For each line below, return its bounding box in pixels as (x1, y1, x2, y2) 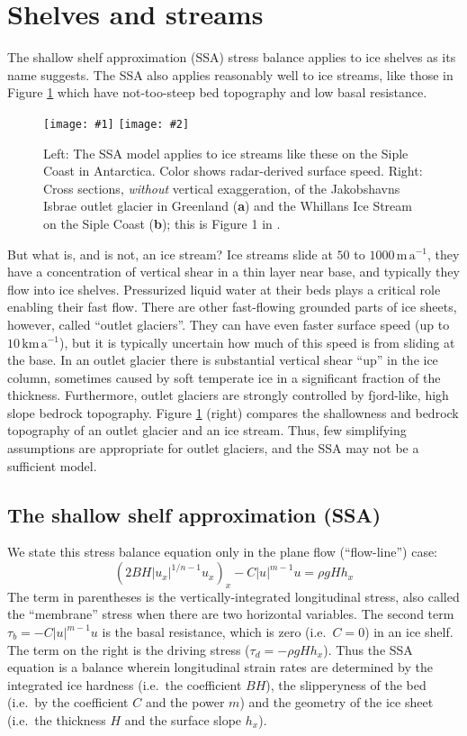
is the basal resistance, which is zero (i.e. (102, 622, 327, 641)
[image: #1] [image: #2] (43, 117, 190, 131)
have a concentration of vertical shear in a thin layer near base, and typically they (7, 262, 460, 281)
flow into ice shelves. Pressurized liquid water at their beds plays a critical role (7, 279, 441, 298)
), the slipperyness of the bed (265, 675, 427, 694)
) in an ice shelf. (364, 622, 454, 641)
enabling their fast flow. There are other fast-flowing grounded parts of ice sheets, (7, 297, 457, 316)
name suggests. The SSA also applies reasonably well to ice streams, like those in (7, 65, 454, 84)
